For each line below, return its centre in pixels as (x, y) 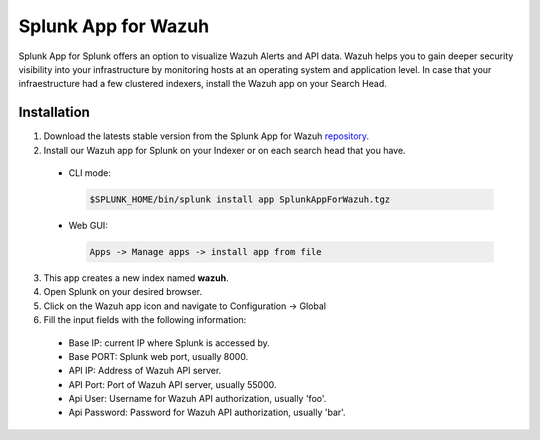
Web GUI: (88, 225)
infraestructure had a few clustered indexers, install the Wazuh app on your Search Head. (202, 84)
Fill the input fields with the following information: (145, 320)
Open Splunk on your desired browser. (123, 292)
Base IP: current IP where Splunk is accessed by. (169, 342)
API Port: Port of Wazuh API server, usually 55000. (172, 384)
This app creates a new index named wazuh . (136, 277)
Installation (54, 112)
